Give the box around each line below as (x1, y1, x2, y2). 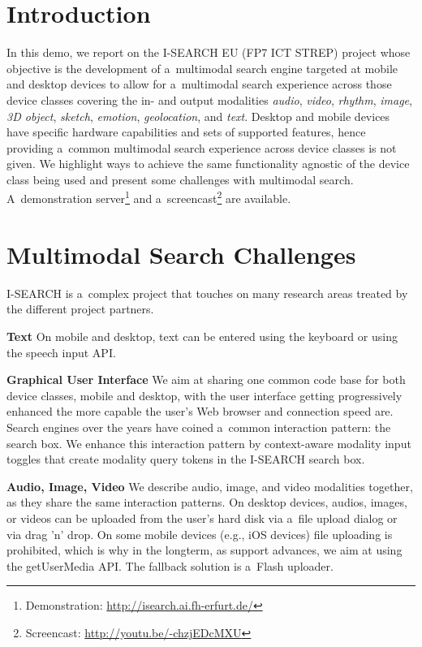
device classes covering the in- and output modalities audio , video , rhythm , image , (6, 91, 412, 108)
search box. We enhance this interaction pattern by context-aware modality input (6, 434, 411, 451)
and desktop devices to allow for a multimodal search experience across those (6, 75, 392, 93)
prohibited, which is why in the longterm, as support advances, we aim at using (6, 541, 403, 559)
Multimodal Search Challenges (6, 237, 356, 270)
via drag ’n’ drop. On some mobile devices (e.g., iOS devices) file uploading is (6, 525, 393, 542)
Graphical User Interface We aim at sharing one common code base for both (6, 371, 406, 388)
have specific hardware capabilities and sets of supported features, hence (6, 123, 366, 140)
